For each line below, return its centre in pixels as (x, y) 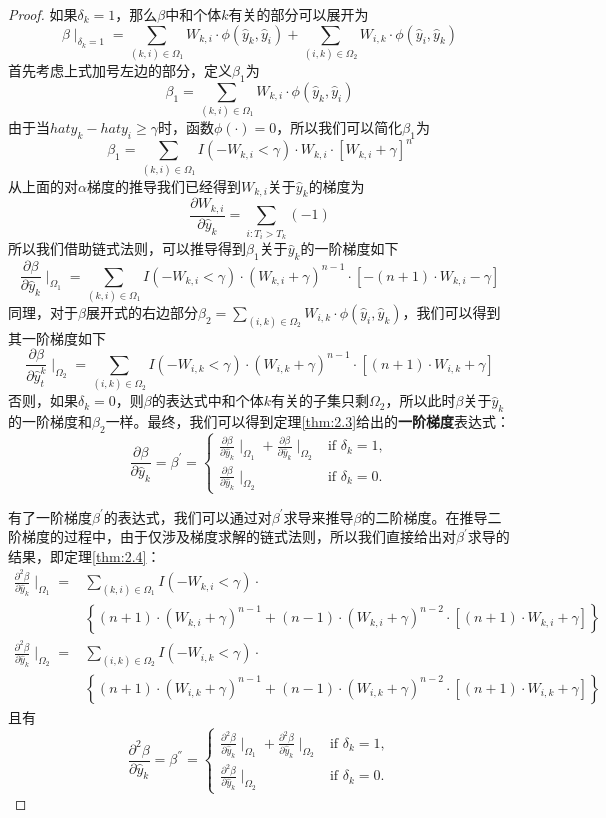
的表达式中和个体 (207, 400)
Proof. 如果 (43, 14)
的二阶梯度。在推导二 (431, 516)
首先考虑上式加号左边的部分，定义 (120, 69)
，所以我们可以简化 (339, 127)
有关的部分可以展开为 (298, 14)
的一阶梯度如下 (349, 248)
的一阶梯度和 (50, 420)
